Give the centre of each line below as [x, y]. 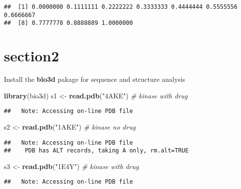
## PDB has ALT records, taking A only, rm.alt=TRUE [96, 151]
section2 [32, 56]
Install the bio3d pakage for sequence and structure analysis [95, 79]
